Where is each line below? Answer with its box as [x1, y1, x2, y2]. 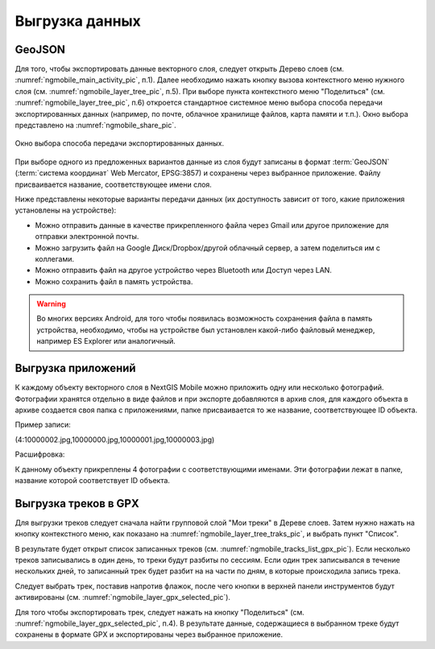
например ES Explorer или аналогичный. [36, 337, 176, 346]
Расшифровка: [14, 449, 65, 459]
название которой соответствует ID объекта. [14, 475, 171, 485]
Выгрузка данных [14, 12, 141, 30]
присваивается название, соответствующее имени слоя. [14, 180, 213, 189]
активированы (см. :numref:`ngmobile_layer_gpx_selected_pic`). [14, 593, 231, 602]
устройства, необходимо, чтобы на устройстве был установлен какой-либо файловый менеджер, [36, 324, 375, 334]
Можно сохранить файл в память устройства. [35, 276, 193, 286]
